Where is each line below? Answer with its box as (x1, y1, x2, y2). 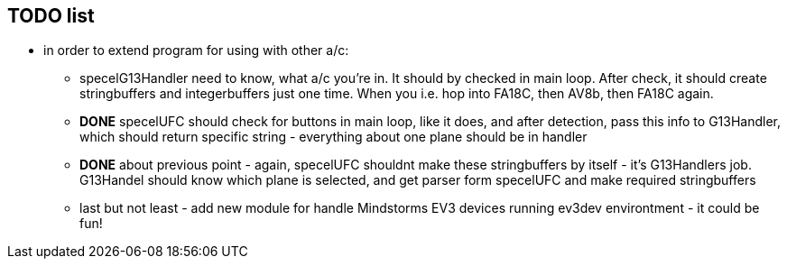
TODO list (7, 5, 95, 27)
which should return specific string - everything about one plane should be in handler (79, 129, 588, 145)
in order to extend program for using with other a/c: (43, 42, 349, 59)
